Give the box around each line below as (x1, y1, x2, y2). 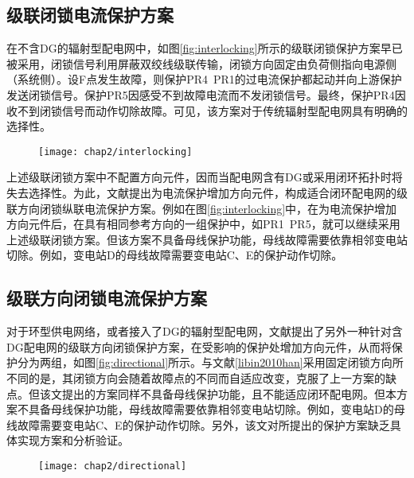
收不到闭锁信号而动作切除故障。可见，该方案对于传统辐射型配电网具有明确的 (6, 102, 408, 119)
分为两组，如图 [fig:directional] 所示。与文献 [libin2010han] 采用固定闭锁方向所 (17, 354, 404, 371)
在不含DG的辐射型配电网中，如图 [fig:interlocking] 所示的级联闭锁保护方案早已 (6, 40, 403, 56)
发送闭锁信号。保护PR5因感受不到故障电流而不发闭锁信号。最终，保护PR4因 (6, 86, 406, 103)
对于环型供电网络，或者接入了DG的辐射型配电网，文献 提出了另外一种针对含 (6, 323, 403, 340)
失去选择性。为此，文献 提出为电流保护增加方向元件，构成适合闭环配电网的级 (6, 185, 408, 201)
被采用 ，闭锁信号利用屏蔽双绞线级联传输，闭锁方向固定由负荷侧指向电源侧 (6, 55, 396, 72)
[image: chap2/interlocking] (38, 146, 193, 157)
